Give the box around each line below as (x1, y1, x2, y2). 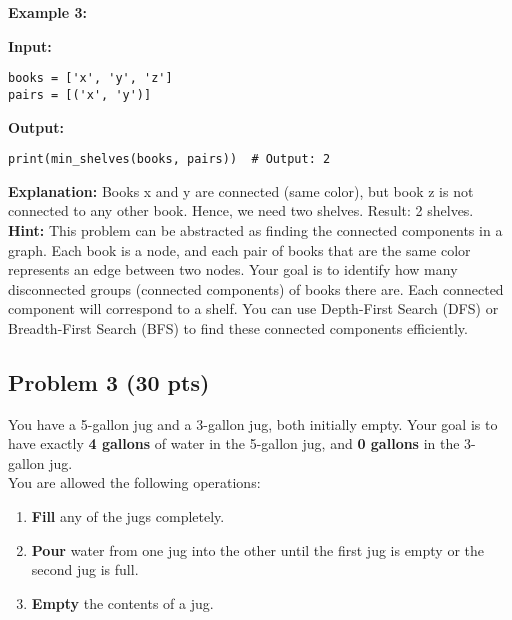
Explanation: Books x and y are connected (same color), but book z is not (8, 180, 474, 201)
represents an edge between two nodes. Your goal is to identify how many (8, 259, 458, 280)
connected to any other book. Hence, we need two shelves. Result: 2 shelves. (8, 200, 474, 221)
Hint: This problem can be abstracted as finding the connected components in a (8, 219, 503, 240)
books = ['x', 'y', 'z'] (8, 71, 173, 86)
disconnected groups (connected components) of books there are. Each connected (8, 278, 504, 299)
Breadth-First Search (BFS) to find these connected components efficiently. (8, 317, 468, 338)
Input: (8, 35, 52, 56)
